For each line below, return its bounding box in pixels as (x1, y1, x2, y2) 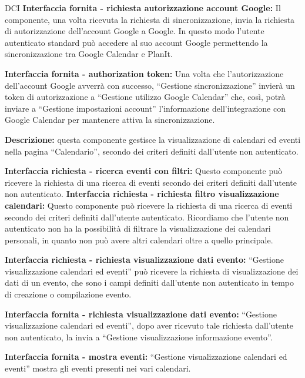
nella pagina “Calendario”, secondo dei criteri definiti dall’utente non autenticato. (5, 145, 299, 157)
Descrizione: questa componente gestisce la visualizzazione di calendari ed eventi (5, 133, 301, 145)
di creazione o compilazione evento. (5, 288, 132, 300)
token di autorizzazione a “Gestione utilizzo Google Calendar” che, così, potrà (5, 91, 286, 103)
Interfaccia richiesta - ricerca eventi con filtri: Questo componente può (5, 165, 282, 177)
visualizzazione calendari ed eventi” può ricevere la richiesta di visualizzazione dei (5, 265, 299, 277)
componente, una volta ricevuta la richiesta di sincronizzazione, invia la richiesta (5, 13, 295, 25)
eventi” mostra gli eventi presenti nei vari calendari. (5, 362, 191, 374)
